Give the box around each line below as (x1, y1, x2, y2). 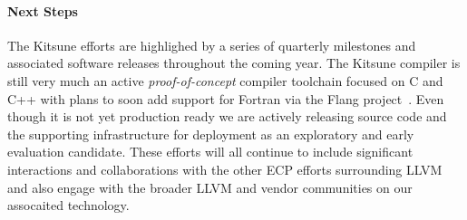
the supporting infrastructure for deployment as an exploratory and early (7, 124, 414, 143)
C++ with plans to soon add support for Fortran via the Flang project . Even (7, 89, 444, 108)
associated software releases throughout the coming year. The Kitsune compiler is (7, 53, 461, 72)
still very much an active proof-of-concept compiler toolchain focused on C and (7, 71, 443, 90)
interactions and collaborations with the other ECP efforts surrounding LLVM (7, 159, 443, 178)
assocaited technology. (7, 196, 130, 215)
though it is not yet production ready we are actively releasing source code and (7, 107, 447, 126)
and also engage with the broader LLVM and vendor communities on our (7, 177, 413, 196)
